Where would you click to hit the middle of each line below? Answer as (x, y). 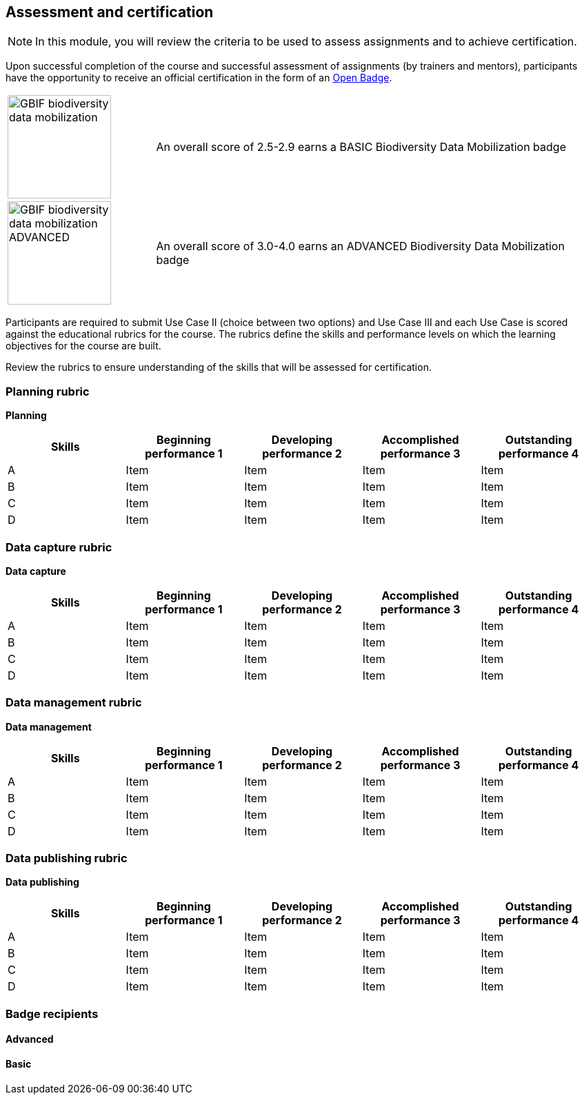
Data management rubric (74, 703)
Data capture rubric (59, 547)
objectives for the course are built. (83, 346)
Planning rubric (48, 391)
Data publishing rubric (67, 858)
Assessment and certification (110, 12)
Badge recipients (52, 1014)
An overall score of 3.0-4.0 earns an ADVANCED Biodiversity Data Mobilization (360, 246)
